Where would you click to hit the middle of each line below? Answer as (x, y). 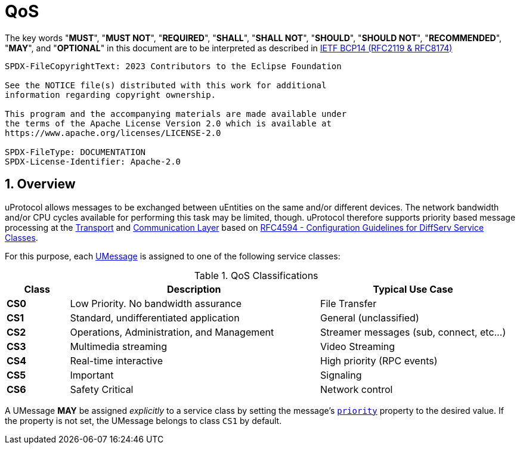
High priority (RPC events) (379, 360)
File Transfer (349, 303)
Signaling (341, 375)
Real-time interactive (117, 360)
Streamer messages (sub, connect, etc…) (413, 332)
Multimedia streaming (119, 346)
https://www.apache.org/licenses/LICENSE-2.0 (113, 133)
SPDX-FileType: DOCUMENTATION (75, 152)
